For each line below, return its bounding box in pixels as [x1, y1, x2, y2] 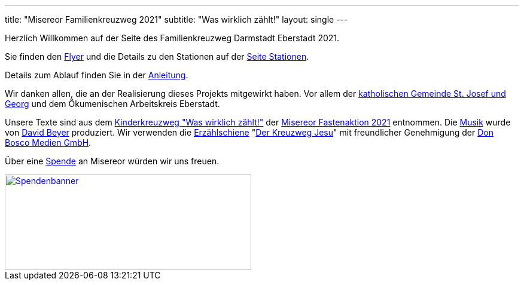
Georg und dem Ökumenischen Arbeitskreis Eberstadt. [5, 99, 220, 109]
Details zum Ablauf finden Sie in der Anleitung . [5, 70, 188, 80]
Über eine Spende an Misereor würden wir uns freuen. [5, 156, 220, 166]
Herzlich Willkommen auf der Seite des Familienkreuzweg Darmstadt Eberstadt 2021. [5, 33, 340, 43]
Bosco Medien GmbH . [5, 137, 92, 148]
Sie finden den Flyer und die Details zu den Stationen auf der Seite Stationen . [5, 51, 309, 62]
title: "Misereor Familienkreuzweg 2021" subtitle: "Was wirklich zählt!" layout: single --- [5, 14, 348, 24]
